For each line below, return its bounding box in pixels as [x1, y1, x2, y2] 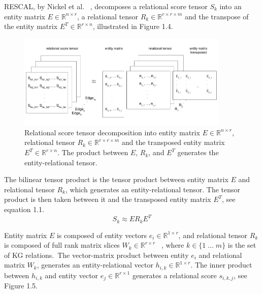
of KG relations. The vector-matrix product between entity [4, 249, 189, 260]
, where [161, 240, 184, 250]
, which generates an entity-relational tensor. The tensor [65, 184, 241, 194]
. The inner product [190, 259, 252, 270]
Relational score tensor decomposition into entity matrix [24, 127, 200, 137]
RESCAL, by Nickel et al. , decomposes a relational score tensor [4, 1, 208, 11]
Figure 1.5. [4, 280, 38, 291]
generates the [177, 147, 219, 158]
